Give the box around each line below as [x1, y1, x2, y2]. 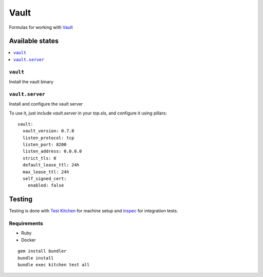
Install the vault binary [9, 78, 54, 85]
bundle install [18, 255, 54, 260]
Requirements [9, 220, 43, 227]
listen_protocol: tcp [22, 135, 75, 141]
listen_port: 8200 [22, 142, 67, 148]
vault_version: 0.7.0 [22, 128, 75, 134]
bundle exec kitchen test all [18, 262, 90, 268]
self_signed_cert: [22, 176, 67, 182]
